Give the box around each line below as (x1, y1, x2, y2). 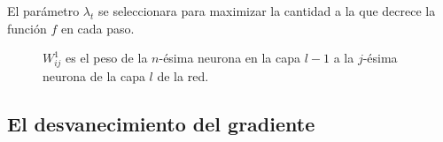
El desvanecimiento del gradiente (7, 109, 315, 137)
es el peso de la (66, 49, 148, 67)
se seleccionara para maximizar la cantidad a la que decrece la (98, 2, 436, 19)
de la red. (157, 66, 209, 85)
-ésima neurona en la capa (159, 49, 301, 67)
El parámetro (7, 2, 80, 19)
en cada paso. (60, 19, 135, 37)
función (7, 19, 47, 37)
